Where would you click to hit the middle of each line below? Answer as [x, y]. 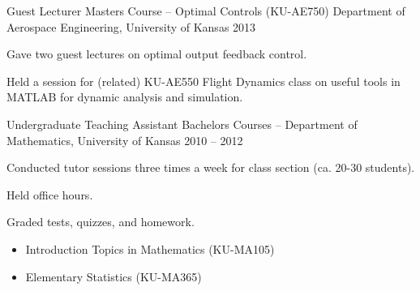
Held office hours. [50, 194]
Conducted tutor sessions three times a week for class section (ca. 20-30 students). [211, 167]
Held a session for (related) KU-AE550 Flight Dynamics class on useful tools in [204, 81]
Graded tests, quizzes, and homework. [101, 222]
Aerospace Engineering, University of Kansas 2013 [131, 26]
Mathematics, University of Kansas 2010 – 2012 [125, 140]
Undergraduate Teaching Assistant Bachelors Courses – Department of [182, 124]
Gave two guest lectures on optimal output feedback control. [157, 54]
